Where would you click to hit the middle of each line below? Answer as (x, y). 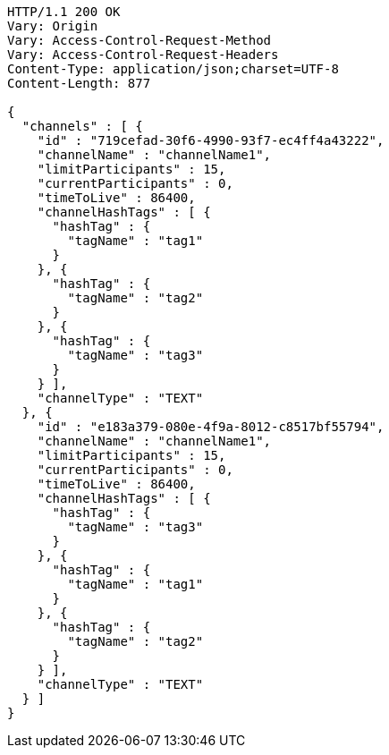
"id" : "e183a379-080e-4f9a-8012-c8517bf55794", (211, 427)
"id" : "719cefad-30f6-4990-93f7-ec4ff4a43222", (211, 140)
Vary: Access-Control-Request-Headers (143, 55)
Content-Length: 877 (79, 83)
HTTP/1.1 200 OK (64, 12)
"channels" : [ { (82, 126)
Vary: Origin (53, 26)
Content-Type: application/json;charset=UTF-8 (173, 69)
